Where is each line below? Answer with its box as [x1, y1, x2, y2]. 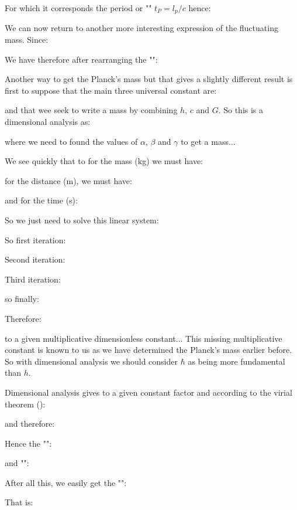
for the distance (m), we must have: [5, 174, 132, 186]
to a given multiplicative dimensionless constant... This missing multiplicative [5, 332, 282, 344]
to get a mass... [181, 135, 236, 147]
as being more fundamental [188, 355, 285, 367]
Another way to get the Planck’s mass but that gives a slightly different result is [5, 73, 293, 85]
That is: [5, 496, 33, 508]
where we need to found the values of [5, 135, 138, 147]
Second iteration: [5, 253, 65, 266]
